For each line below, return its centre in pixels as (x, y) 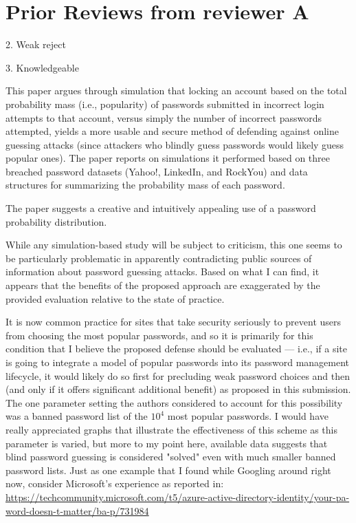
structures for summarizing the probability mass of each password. (145, 185)
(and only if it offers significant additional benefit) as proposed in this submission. (178, 389)
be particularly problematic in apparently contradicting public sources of (159, 258)
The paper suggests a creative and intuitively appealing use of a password (161, 208)
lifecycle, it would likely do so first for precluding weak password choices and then (178, 375)
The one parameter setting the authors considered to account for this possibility (174, 402)
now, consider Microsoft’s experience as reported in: (115, 483)
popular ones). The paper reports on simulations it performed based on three (168, 158)
